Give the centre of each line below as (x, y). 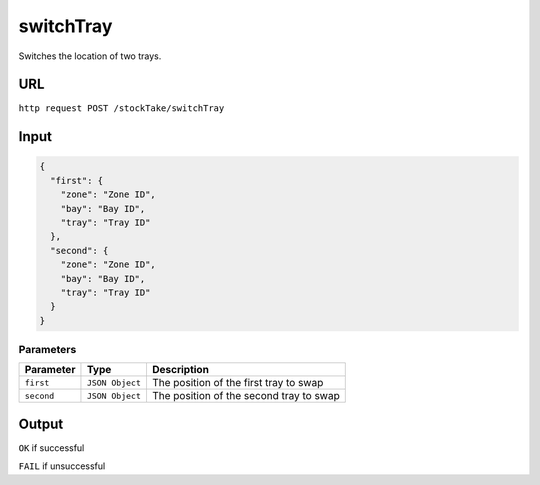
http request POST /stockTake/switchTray (121, 108)
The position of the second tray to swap (245, 396)
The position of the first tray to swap (237, 383)
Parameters (47, 350)
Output (41, 423)
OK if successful (51, 448)
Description (180, 370)
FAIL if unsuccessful (62, 466)
